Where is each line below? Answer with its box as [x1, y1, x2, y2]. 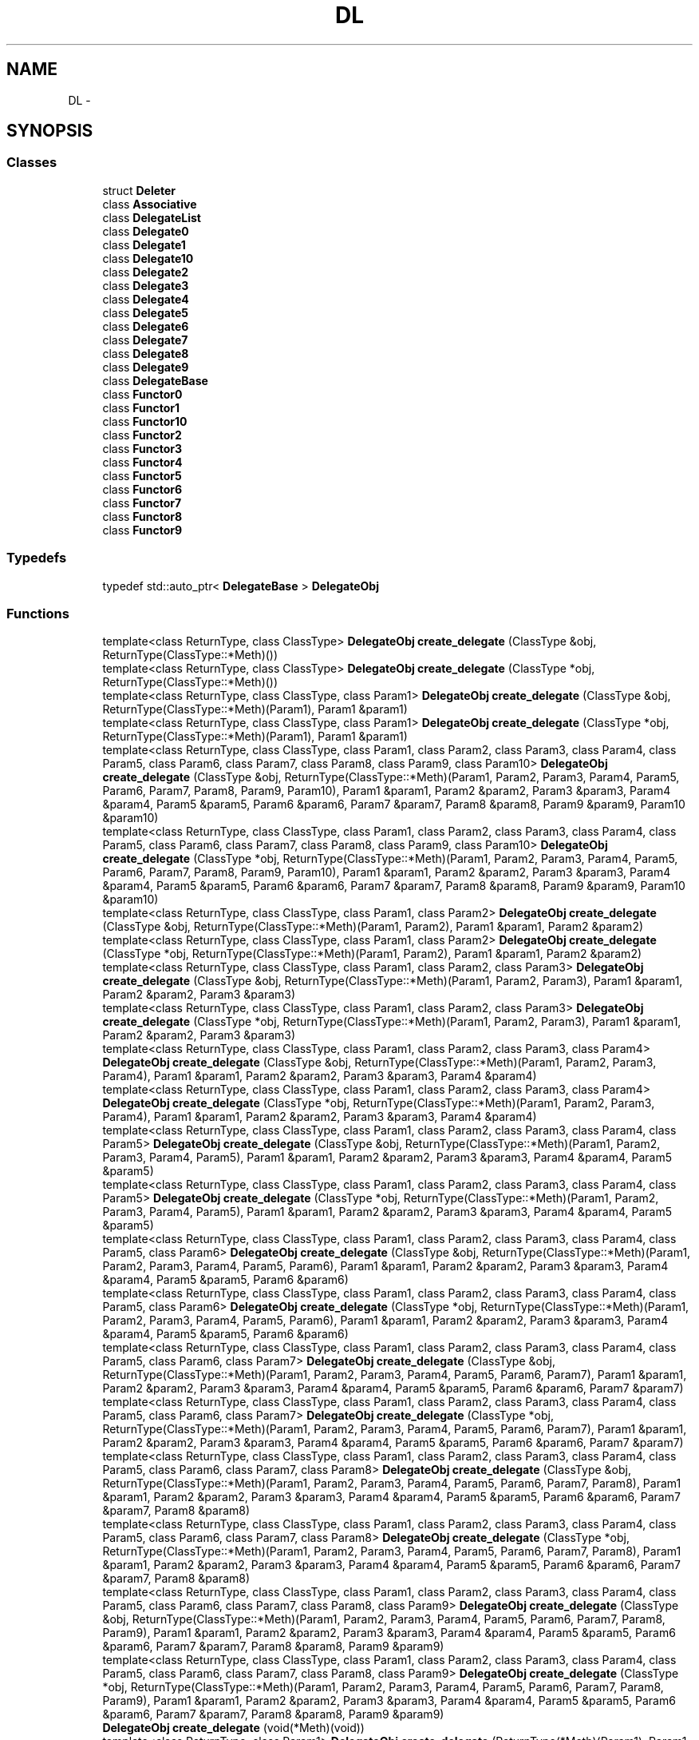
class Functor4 [102, 455, 183, 469]
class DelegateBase [102, 373, 208, 387]
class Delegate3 [102, 278, 189, 292]
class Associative [102, 197, 197, 211]
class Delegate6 [102, 319, 189, 333]
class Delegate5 [102, 305, 188, 320]
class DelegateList [102, 210, 201, 224]
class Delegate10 [102, 251, 194, 265]
